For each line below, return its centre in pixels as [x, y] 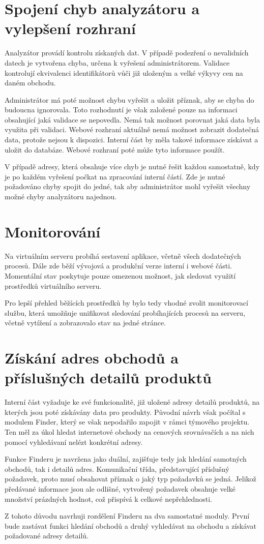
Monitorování [53, 231]
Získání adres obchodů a [92, 358]
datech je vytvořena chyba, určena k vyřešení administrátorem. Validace [117, 62]
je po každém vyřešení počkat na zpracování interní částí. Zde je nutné [115, 176]
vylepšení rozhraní [70, 28]
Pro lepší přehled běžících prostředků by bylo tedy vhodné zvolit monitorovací [126, 303]
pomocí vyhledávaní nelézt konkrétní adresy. [74, 442]
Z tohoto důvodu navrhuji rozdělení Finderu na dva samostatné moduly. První [127, 516]
